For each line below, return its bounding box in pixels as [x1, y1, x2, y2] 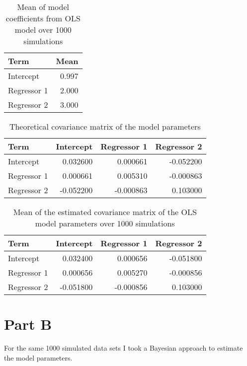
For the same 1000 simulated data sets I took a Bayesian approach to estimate [4, 343, 243, 353]
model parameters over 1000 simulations [35, 218, 175, 229]
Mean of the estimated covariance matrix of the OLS [13, 206, 197, 218]
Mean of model [17, 1, 69, 12]
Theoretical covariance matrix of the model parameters [9, 121, 201, 132]
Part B [4, 314, 52, 334]
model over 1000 [14, 24, 72, 35]
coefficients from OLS [5, 12, 81, 24]
